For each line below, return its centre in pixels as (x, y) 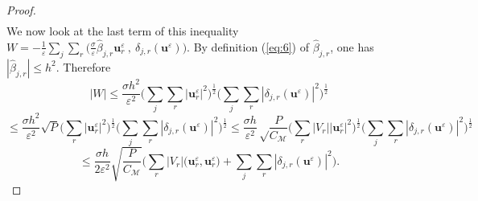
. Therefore (83, 66)
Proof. (21, 10)
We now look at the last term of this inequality (123, 31)
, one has (352, 46)
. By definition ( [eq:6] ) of (248, 46)
